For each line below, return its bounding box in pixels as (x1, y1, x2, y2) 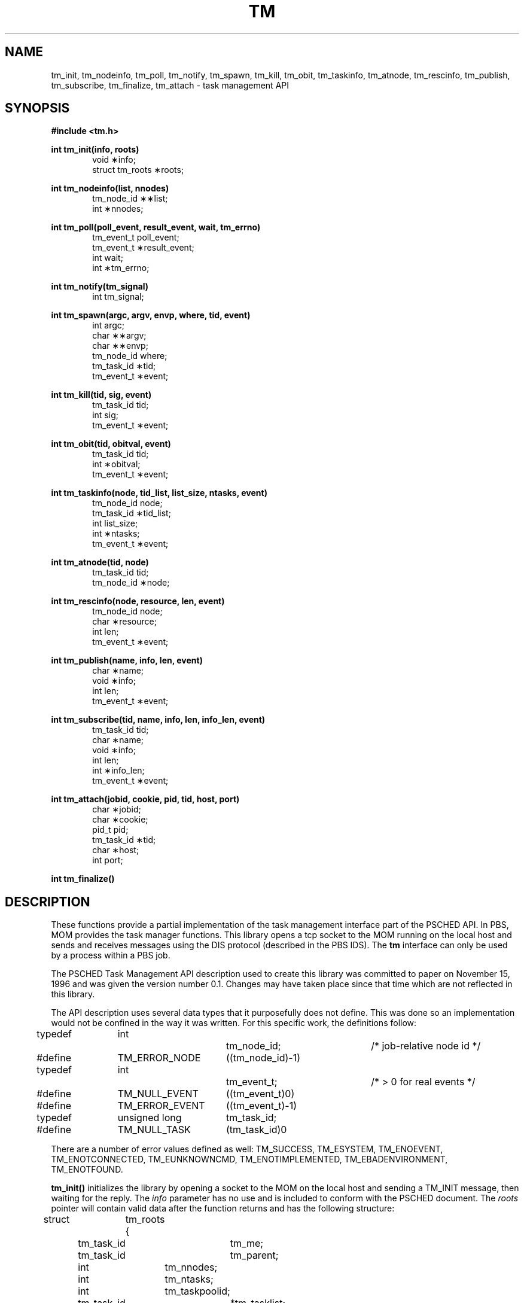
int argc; (92, 320, 125, 331)
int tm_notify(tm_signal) (51, 281, 149, 292)
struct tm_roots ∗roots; (92, 165, 184, 175)
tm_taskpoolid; (164, 1285, 230, 1298)
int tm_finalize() (51, 873, 115, 884)
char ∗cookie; (92, 814, 148, 825)
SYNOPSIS (5, 101, 70, 116)
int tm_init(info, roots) (51, 144, 139, 155)
